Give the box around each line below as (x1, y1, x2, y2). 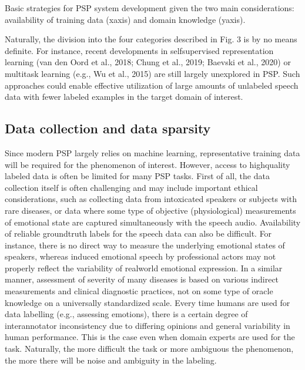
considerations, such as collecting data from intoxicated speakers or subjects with (5, 193, 297, 205)
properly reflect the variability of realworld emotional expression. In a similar (5, 261, 283, 274)
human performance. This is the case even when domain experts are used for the (5, 331, 295, 343)
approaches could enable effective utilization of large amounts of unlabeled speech (5, 79, 299, 91)
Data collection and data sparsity (5, 119, 211, 137)
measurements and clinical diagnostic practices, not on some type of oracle (5, 285, 273, 297)
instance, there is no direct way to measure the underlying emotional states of (5, 238, 285, 251)
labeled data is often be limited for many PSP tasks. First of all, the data (5, 170, 270, 182)
